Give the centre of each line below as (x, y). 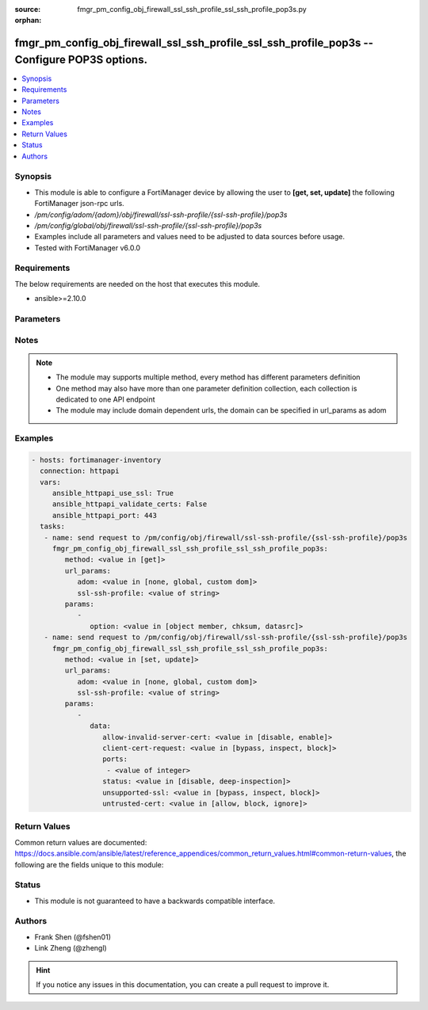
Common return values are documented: (81, 842)
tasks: (53, 526)
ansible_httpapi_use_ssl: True (113, 494)
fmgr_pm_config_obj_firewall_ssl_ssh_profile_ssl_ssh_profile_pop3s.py (192, 9)
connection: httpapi (80, 471)
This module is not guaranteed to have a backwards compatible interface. (155, 901)
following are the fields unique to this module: (89, 864)
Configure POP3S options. (81, 59)
